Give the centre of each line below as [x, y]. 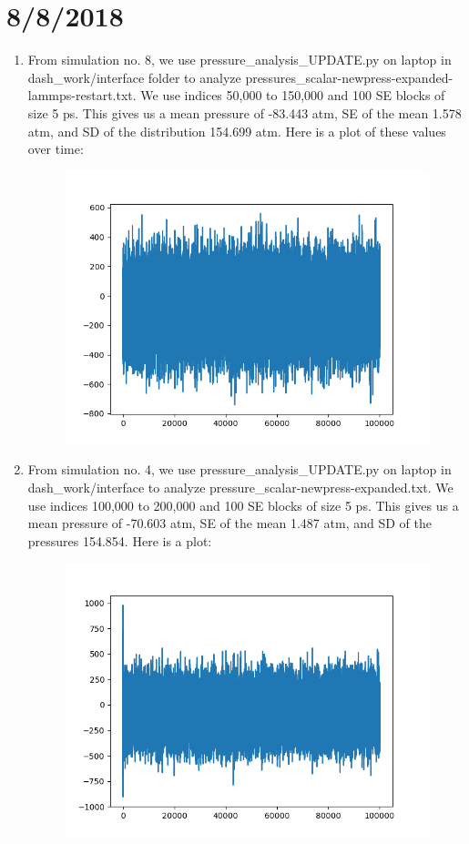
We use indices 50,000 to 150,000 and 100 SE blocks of [293, 95]
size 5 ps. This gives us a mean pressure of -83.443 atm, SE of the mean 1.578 [245, 112]
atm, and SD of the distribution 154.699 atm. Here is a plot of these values [237, 131]
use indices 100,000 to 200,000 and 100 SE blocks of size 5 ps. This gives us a [243, 505]
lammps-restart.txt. [82, 95]
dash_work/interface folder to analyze [134, 77]
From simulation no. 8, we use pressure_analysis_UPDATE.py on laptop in [240, 60]
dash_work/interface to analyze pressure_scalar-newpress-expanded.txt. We [240, 488]
